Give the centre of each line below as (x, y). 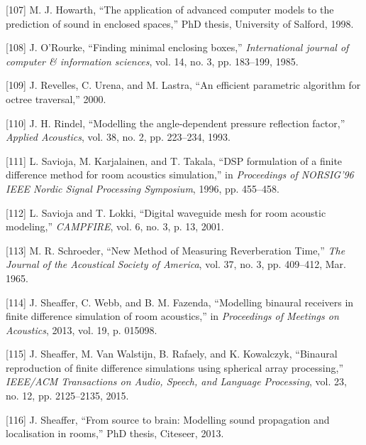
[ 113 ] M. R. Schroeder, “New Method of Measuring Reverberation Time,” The (176, 250)
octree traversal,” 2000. (56, 98)
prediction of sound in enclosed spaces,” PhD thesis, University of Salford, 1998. (180, 23)
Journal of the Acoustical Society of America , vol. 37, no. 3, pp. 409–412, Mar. (176, 264)
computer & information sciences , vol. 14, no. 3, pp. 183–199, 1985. (152, 61)
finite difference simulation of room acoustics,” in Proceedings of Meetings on (172, 316)
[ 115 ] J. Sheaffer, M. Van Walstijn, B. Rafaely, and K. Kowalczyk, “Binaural (172, 354)
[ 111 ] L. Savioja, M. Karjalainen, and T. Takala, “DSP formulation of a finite (174, 160)
